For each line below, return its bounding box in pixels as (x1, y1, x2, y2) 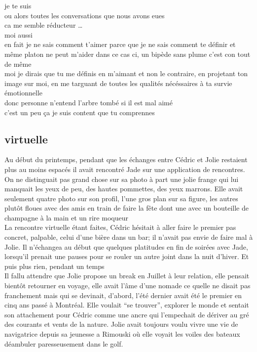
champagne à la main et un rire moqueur (4, 212, 128, 222)
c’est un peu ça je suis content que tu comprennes (4, 107, 155, 117)
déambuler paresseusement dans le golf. (4, 338, 123, 349)
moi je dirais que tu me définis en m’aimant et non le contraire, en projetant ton (4, 68, 248, 79)
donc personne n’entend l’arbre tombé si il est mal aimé (4, 97, 173, 107)
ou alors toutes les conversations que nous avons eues (4, 10, 165, 20)
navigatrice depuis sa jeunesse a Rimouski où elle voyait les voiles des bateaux (4, 329, 240, 339)
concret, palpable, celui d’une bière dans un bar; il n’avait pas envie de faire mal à (4, 232, 253, 242)
